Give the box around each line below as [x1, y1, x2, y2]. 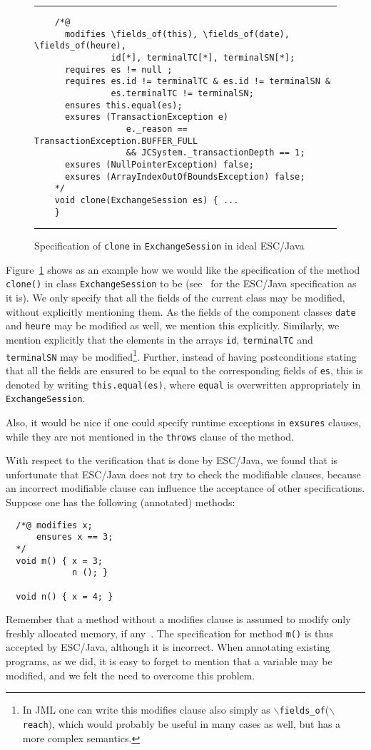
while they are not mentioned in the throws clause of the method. [6, 428, 294, 443]
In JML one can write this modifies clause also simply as [22, 702, 270, 717]
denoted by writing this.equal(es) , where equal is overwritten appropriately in [6, 376, 361, 391]
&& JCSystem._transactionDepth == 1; [126, 148, 305, 158]
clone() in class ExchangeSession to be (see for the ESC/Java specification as [6, 276, 357, 291]
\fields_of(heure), [34, 41, 126, 51]
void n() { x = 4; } [16, 591, 113, 602]
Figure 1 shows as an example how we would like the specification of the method [6, 262, 360, 277]
